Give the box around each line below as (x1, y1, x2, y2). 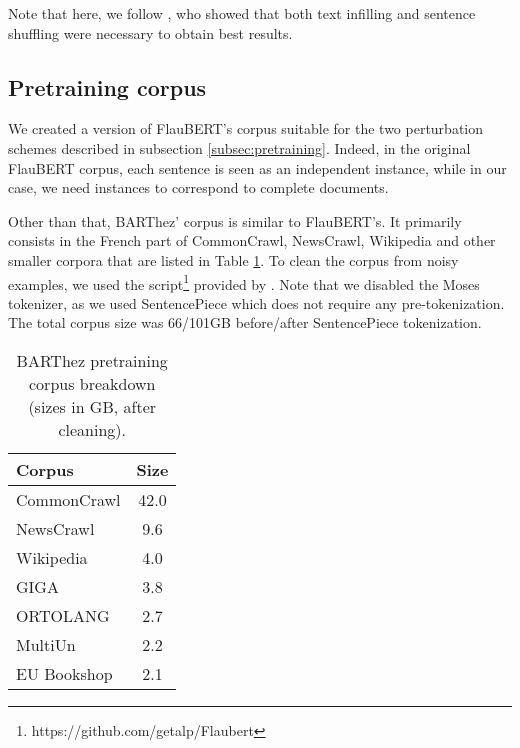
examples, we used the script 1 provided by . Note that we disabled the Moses (8, 270, 480, 294)
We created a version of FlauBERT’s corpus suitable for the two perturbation (8, 118, 484, 139)
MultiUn (16, 632, 76, 656)
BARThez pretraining (16, 348, 168, 372)
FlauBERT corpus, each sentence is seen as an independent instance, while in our (8, 157, 507, 178)
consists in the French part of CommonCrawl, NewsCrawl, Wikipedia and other (8, 230, 496, 251)
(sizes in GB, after (28, 394, 157, 418)
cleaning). (58, 417, 126, 441)
